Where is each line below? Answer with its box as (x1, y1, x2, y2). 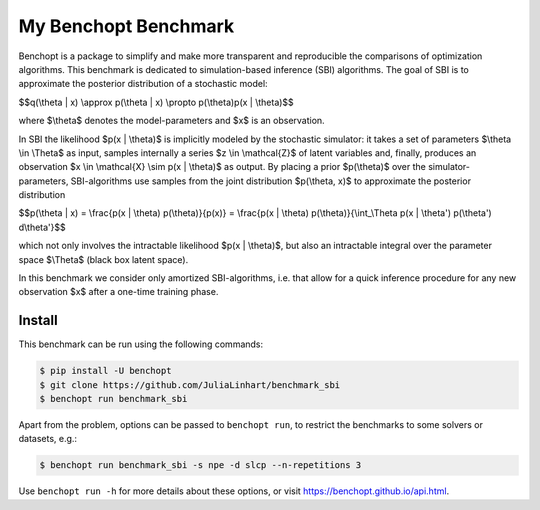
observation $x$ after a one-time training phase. (18, 286, 219, 298)
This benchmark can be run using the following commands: (18, 338, 264, 350)
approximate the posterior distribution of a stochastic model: (18, 78, 269, 90)
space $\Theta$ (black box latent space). (18, 253, 189, 265)
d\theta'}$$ (18, 221, 67, 233)
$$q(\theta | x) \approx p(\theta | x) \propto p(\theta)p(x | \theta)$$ (18, 96, 294, 108)
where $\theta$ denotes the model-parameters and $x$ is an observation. (18, 115, 325, 127)
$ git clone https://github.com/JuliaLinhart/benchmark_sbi (39, 379, 341, 390)
